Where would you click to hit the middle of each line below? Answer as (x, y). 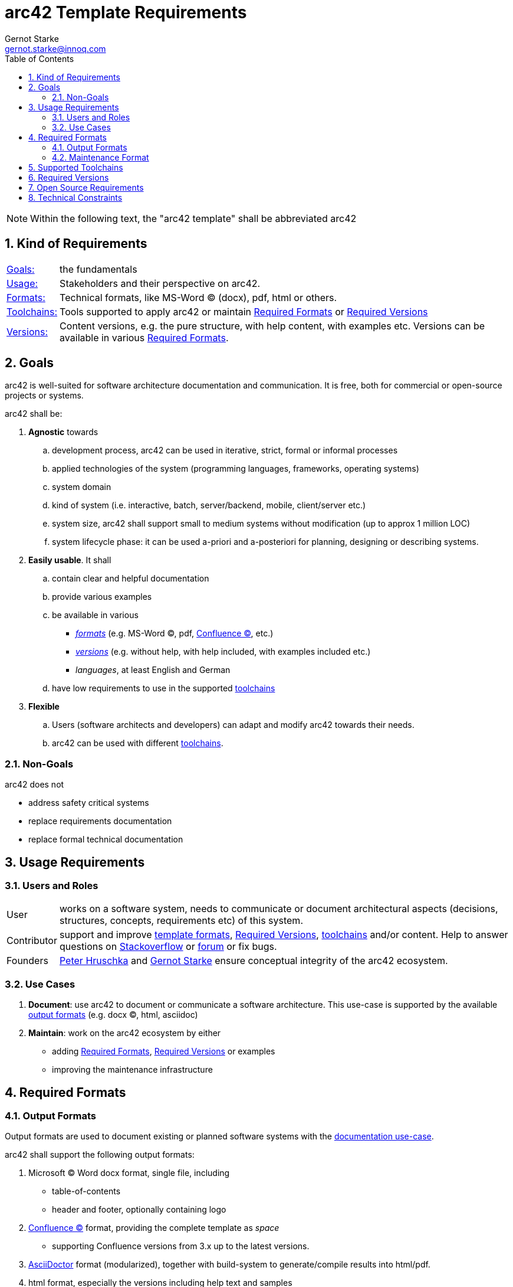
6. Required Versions (69, 177)
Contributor (32, 941)
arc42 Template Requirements (126, 12)
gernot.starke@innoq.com (55, 48)
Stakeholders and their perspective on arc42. (160, 283)
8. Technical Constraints (75, 197)
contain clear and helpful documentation (131, 579)
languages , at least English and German (153, 670)
